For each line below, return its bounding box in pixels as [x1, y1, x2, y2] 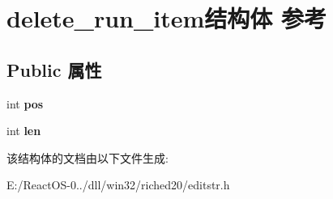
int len [6, 122, 41, 139]
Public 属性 [6, 57, 102, 82]
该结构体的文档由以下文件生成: [6, 149, 169, 166]
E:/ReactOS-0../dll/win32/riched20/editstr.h [6, 176, 230, 193]
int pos [6, 95, 44, 112]
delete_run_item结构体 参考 [6, 2, 327, 35]
